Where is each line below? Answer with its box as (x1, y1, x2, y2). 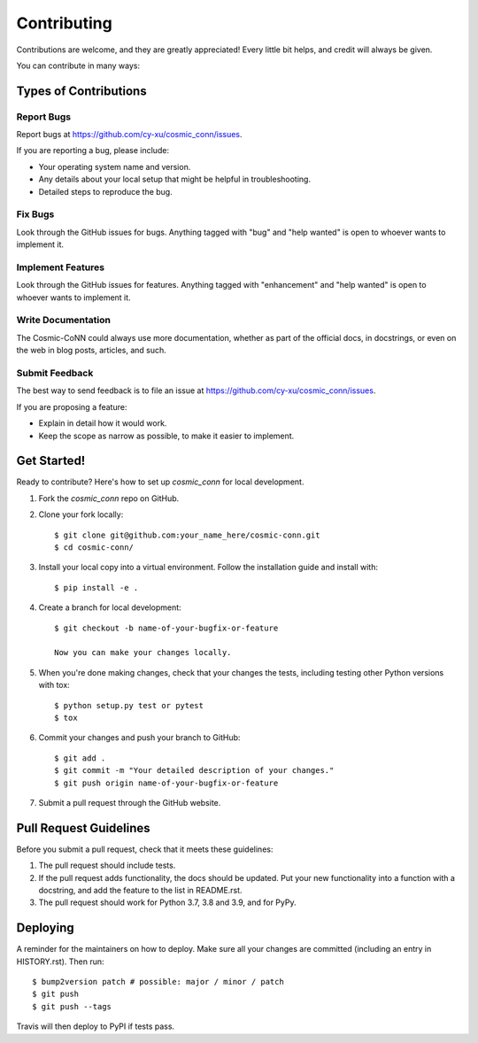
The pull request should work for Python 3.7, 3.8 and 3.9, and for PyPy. (38, 897, 297, 908)
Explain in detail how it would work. (38, 418, 167, 429)
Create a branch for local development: (38, 602, 181, 613)
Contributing (16, 13, 112, 33)
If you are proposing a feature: (16, 401, 127, 412)
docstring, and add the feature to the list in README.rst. (38, 885, 243, 895)
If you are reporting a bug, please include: (16, 145, 170, 156)
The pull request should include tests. (38, 860, 176, 871)
